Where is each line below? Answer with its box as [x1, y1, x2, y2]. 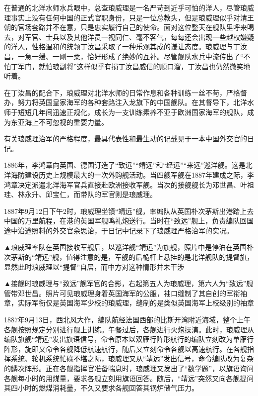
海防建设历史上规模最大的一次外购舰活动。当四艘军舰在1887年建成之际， [10, 169, 247, 180]
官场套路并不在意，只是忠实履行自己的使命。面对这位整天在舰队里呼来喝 [17, 22, 254, 32]
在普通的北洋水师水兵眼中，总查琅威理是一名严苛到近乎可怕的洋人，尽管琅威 [4, 2, 254, 12]
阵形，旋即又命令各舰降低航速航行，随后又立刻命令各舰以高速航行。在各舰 [4, 343, 247, 354]
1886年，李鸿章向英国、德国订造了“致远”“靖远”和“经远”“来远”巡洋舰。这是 [4, 160, 246, 170]
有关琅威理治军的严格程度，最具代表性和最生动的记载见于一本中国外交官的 [4, 133, 247, 144]
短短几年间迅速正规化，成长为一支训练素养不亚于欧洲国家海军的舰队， [17, 106, 247, 117]
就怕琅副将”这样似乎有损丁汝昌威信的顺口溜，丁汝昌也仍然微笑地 [38, 61, 251, 71]
